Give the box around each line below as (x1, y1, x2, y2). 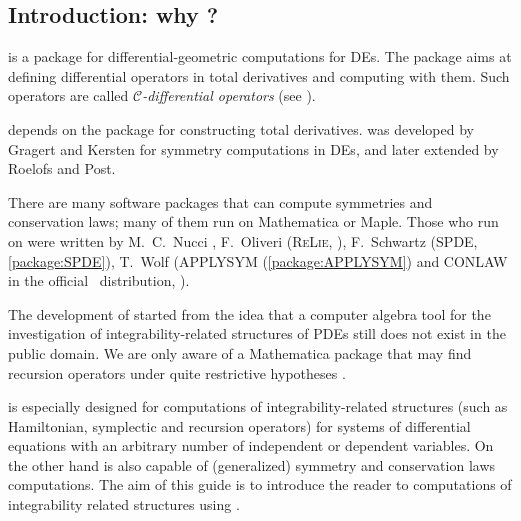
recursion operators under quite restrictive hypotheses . (8, 362, 346, 383)
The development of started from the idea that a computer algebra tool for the (8, 303, 491, 324)
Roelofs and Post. (8, 158, 116, 179)
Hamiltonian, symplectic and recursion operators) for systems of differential (8, 415, 471, 436)
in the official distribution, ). (8, 270, 190, 291)
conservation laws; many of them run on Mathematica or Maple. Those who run (8, 211, 499, 232)
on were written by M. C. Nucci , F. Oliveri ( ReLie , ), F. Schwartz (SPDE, (8, 230, 478, 251)
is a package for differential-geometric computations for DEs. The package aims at (8, 46, 512, 67)
